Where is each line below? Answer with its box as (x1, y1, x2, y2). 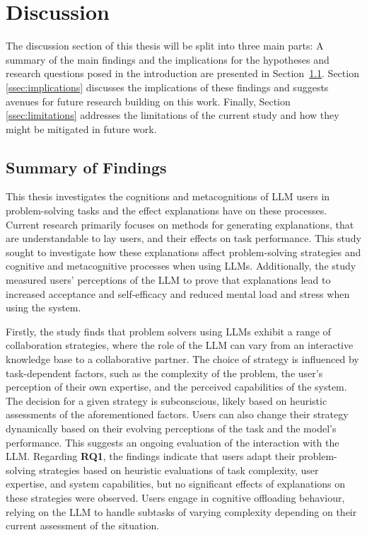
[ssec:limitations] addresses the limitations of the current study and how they (6, 108, 339, 122)
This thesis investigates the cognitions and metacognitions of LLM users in (6, 189, 330, 204)
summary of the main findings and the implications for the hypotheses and (6, 52, 330, 67)
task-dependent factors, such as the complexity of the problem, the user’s (6, 365, 323, 380)
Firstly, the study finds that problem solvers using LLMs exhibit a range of (6, 323, 331, 338)
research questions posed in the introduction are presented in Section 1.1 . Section (6, 66, 359, 81)
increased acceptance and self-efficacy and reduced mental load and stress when (6, 286, 350, 301)
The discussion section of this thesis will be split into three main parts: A (6, 38, 324, 53)
